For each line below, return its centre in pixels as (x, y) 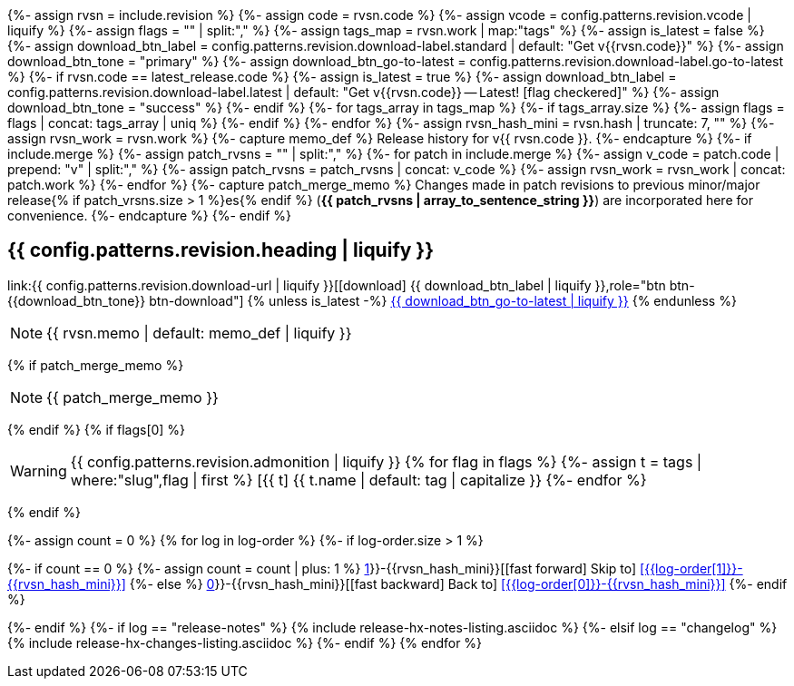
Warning (39, 470)
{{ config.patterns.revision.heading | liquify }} (221, 250)
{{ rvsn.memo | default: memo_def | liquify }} (199, 333)
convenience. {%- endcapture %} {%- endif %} (150, 216)
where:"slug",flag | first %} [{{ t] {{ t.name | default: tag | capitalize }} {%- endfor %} (358, 480)
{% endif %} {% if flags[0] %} (97, 429)
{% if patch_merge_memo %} (96, 365)
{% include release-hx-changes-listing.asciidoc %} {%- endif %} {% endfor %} (245, 642)
